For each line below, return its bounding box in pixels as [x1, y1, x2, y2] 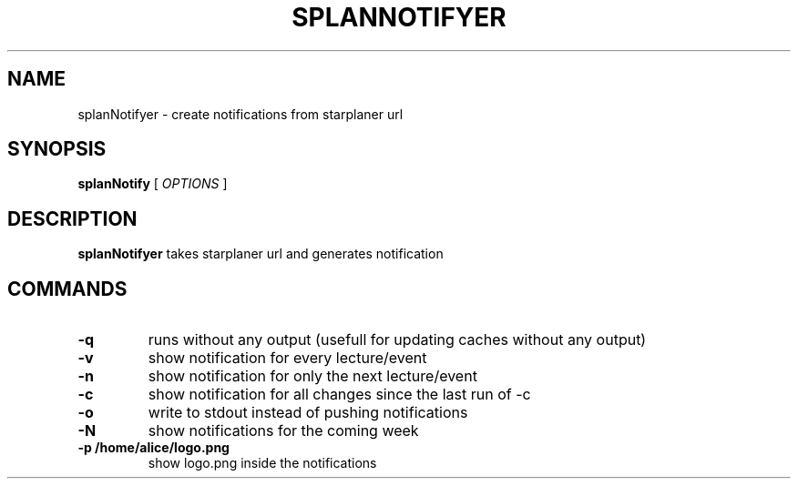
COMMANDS [7, 277, 128, 300]
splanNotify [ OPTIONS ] [77, 176, 228, 192]
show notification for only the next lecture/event [148, 367, 477, 386]
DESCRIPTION [7, 207, 138, 230]
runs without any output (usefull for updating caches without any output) [148, 330, 647, 349]
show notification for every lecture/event [148, 349, 427, 368]
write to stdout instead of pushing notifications [148, 403, 468, 422]
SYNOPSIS [7, 137, 107, 161]
